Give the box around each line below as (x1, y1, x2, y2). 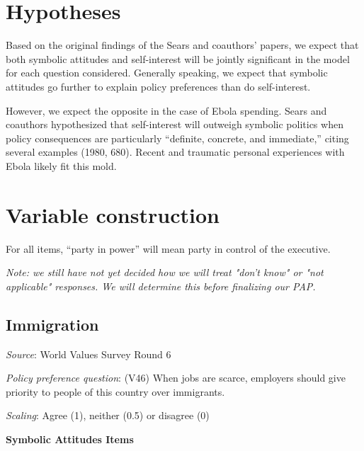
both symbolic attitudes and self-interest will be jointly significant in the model (6, 51, 350, 66)
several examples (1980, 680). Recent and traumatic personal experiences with (6, 144, 345, 159)
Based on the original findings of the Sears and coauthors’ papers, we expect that (6, 38, 359, 52)
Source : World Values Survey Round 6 (6, 346, 171, 361)
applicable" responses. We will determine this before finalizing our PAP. (6, 278, 316, 293)
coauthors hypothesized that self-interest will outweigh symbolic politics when (6, 117, 343, 132)
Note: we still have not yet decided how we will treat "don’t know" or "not (6, 265, 324, 280)
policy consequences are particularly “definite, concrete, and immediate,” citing (6, 130, 349, 145)
